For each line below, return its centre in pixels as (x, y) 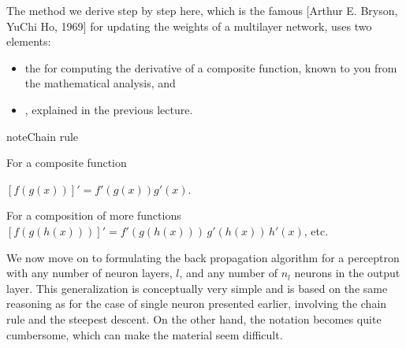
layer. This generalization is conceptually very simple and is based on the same (197, 288)
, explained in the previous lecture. (109, 109)
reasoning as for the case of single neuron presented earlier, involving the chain (197, 304)
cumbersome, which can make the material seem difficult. (145, 334)
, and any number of (228, 273)
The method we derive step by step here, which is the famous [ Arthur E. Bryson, (202, 10)
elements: (29, 41)
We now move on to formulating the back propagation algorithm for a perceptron (203, 257)
